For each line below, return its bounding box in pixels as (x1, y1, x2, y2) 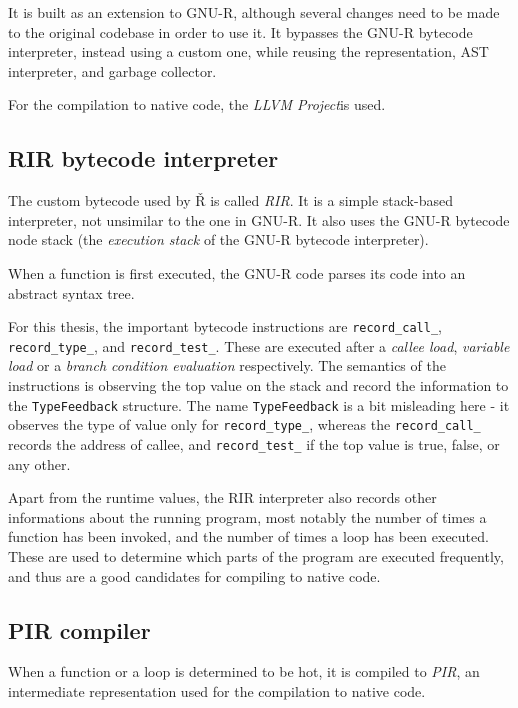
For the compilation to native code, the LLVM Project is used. (8, 94, 386, 115)
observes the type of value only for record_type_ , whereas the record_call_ (8, 414, 481, 435)
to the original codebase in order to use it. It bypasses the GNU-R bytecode (8, 21, 473, 42)
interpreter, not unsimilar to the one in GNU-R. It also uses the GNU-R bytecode (8, 209, 510, 230)
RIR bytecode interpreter (8, 143, 279, 174)
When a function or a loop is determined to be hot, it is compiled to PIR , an (8, 661, 480, 682)
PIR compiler (8, 614, 151, 645)
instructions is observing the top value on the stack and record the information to (8, 375, 509, 396)
